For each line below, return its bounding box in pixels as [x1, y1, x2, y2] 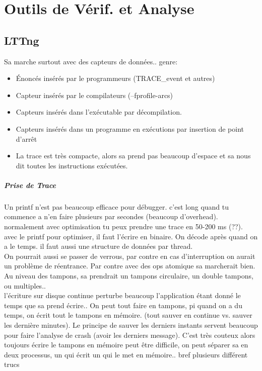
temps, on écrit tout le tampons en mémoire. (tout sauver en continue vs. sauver [4, 310, 252, 320]
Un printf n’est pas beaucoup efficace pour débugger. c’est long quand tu [4, 201, 229, 212]
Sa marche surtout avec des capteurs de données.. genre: [4, 56, 178, 66]
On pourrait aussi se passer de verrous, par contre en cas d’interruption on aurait [4, 250, 255, 261]
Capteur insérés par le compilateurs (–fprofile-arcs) [16, 89, 173, 100]
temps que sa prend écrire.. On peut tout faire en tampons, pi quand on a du [4, 300, 242, 310]
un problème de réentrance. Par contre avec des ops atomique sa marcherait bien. [4, 260, 255, 271]
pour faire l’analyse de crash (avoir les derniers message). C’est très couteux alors [4, 329, 255, 340]
